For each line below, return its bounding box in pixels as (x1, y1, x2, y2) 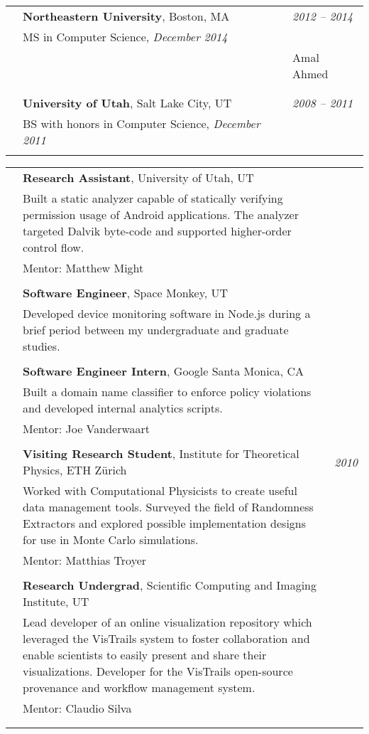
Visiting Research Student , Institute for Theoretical (23, 445, 299, 462)
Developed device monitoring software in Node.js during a (23, 305, 311, 321)
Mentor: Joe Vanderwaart (23, 420, 150, 437)
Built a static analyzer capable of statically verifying (23, 190, 283, 206)
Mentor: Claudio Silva (23, 700, 132, 716)
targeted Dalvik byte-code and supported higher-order (23, 223, 292, 239)
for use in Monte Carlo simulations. (23, 531, 199, 548)
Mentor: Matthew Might (23, 260, 144, 276)
